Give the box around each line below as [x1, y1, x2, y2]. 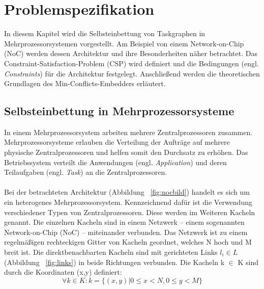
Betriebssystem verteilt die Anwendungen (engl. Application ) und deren [4, 156, 227, 167]
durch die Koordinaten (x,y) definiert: [4, 267, 122, 277]
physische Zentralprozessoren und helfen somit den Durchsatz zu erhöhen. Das [4, 147, 248, 157]
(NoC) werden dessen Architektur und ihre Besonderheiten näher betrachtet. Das [4, 48, 257, 59]
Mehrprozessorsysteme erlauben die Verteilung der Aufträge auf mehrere [4, 137, 230, 147]
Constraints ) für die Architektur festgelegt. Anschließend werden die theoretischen [4, 68, 260, 78]
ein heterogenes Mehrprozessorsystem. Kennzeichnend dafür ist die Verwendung [4, 197, 252, 207]
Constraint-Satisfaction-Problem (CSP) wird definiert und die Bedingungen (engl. [4, 58, 259, 68]
